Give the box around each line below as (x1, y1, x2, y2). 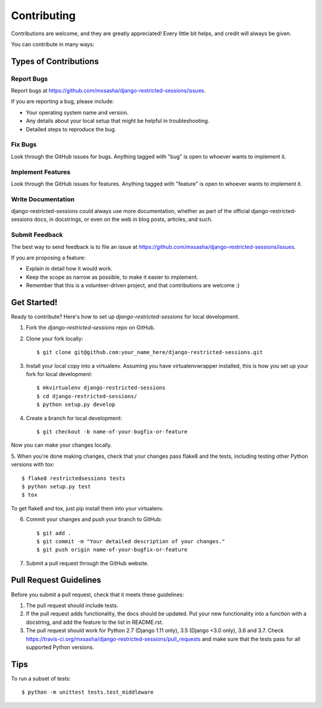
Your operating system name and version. (26, 109, 129, 116)
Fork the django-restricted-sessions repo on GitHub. (26, 324, 155, 331)
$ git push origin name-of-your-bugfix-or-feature (36, 546, 188, 553)
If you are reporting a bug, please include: (11, 98, 114, 105)
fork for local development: (26, 371, 92, 378)
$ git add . (36, 530, 72, 537)
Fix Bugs (11, 140, 37, 149)
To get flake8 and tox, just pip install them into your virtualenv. (11, 504, 164, 512)
